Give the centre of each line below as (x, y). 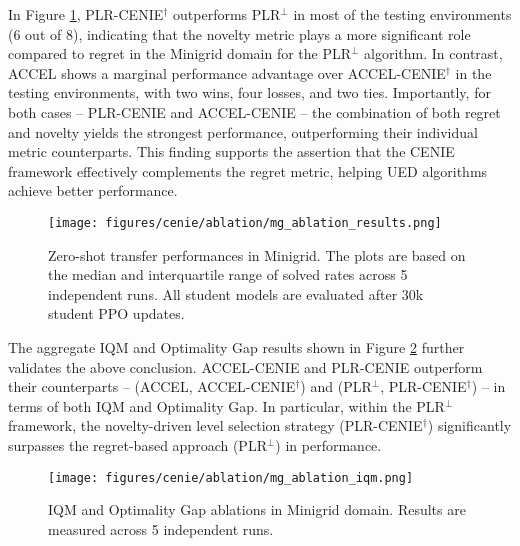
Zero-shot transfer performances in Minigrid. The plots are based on (257, 254)
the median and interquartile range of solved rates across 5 (228, 274)
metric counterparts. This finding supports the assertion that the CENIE (231, 151)
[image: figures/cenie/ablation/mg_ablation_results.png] (245, 222)
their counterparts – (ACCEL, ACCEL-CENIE (152, 386)
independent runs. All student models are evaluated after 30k (236, 293)
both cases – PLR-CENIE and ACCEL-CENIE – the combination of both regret (254, 111)
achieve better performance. (93, 190)
